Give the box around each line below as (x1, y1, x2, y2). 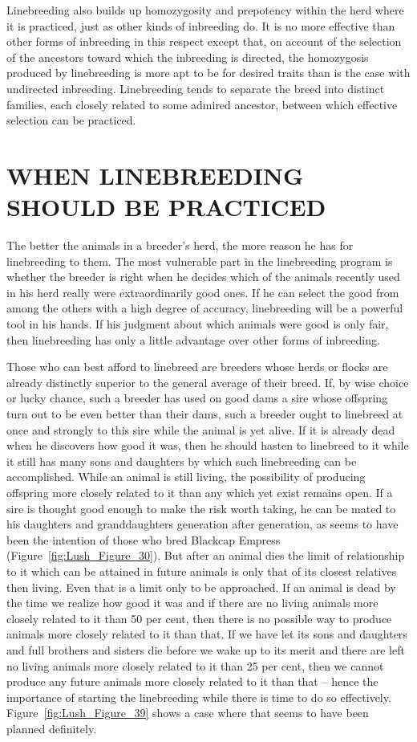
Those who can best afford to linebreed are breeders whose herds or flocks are (6, 358, 388, 375)
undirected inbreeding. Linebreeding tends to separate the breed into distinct (6, 79, 385, 96)
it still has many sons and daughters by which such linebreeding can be (6, 452, 357, 469)
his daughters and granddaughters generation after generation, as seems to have (6, 516, 399, 532)
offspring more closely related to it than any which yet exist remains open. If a (6, 483, 393, 500)
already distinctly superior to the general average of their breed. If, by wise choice (6, 373, 409, 390)
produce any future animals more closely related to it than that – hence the (6, 673, 379, 690)
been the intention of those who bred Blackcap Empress (6, 531, 281, 548)
